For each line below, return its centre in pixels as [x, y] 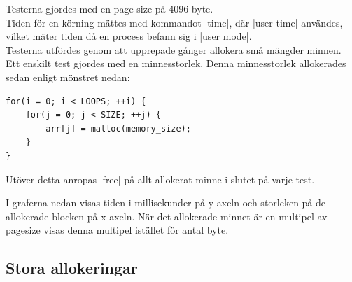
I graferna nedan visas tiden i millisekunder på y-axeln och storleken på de [166, 203]
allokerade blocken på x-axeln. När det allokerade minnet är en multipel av [167, 216]
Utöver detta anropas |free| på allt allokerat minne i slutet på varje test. [160, 179]
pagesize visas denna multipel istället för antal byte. [117, 230]
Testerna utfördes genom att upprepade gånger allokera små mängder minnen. [174, 49]
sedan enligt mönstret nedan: [68, 77]
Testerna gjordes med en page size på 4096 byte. [110, 8]
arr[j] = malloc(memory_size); [118, 128]
